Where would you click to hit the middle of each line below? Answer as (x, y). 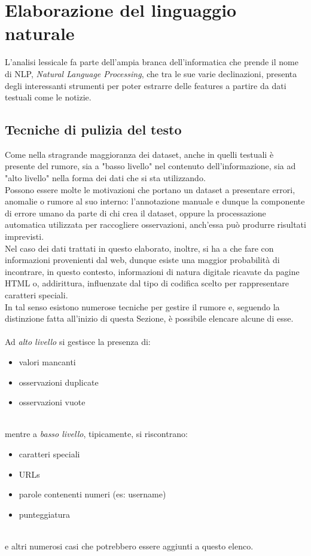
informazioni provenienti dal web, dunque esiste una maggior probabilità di (142, 260)
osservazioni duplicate (59, 382)
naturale (40, 33)
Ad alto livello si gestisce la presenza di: (78, 342)
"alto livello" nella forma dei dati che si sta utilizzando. (105, 178)
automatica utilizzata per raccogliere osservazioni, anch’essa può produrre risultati (155, 224)
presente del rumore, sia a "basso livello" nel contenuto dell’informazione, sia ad (150, 166)
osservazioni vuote (52, 402)
